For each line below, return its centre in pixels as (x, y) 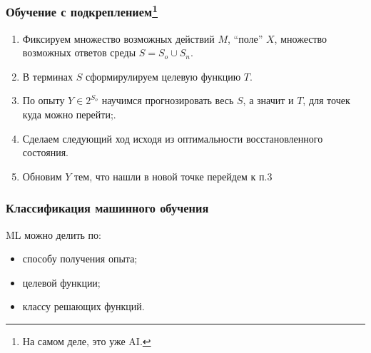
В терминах (47, 76)
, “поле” (245, 38)
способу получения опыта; (80, 259)
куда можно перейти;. (69, 114)
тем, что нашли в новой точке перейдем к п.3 (173, 176)
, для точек (326, 100)
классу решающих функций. (83, 306)
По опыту (44, 100)
